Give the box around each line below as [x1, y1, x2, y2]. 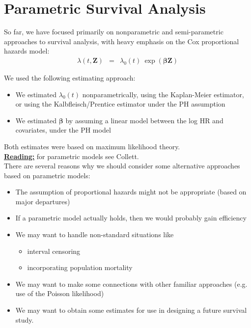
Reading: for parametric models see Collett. [4, 151, 139, 161]
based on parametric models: [4, 170, 90, 180]
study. [15, 314, 34, 325]
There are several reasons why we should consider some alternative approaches [4, 161, 240, 171]
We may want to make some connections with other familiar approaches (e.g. [15, 278, 248, 289]
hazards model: [4, 46, 50, 56]
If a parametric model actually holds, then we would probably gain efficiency [15, 213, 247, 223]
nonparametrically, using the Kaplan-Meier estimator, [82, 89, 244, 99]
